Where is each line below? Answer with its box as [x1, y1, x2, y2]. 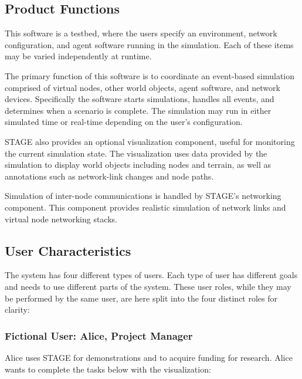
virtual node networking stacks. [5, 212, 117, 225]
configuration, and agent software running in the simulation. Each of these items [5, 38, 294, 50]
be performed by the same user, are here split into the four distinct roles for [5, 292, 278, 304]
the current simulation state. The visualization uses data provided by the [5, 147, 267, 159]
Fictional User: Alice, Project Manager [5, 328, 193, 343]
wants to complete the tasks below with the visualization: [5, 363, 211, 375]
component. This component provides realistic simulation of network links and [5, 201, 286, 213]
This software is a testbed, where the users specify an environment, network [5, 27, 277, 39]
